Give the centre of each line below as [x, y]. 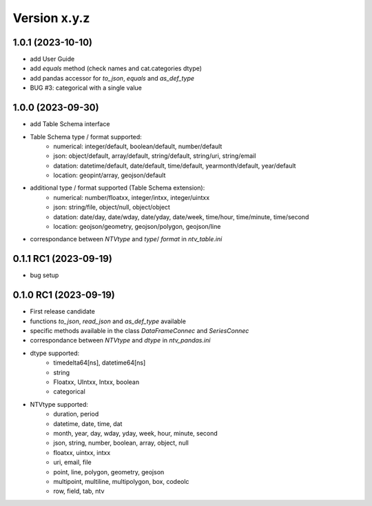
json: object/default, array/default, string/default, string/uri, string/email [155, 156]
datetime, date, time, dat [88, 423]
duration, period [76, 414]
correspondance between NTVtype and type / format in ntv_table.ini [126, 239]
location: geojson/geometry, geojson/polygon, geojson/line [137, 227]
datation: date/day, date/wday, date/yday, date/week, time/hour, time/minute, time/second [181, 216]
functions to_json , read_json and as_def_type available [108, 321]
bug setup [44, 275]
